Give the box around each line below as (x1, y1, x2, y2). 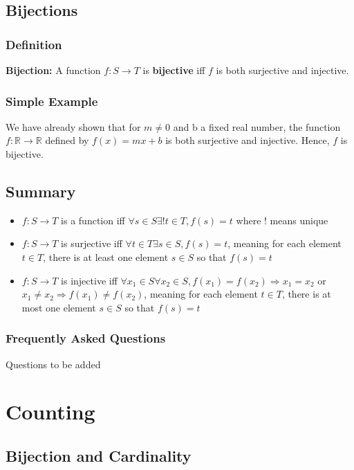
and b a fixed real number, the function (173, 119, 341, 134)
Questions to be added (6, 356, 101, 371)
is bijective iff (142, 63, 205, 77)
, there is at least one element (43, 249, 169, 264)
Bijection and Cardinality (6, 444, 192, 466)
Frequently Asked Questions (6, 329, 166, 347)
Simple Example (6, 92, 98, 109)
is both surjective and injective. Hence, (165, 133, 330, 147)
